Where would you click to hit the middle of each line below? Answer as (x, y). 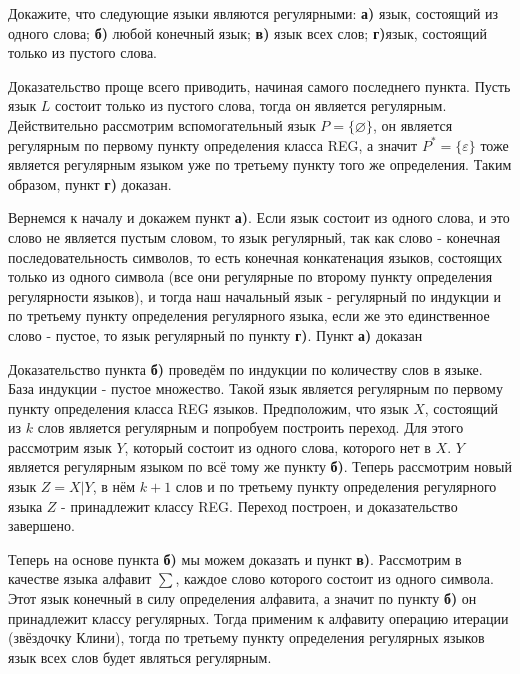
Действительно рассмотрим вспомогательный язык (162, 124)
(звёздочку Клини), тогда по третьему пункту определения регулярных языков (246, 637)
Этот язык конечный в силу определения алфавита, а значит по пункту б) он (242, 598)
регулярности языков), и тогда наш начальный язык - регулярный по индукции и (255, 295)
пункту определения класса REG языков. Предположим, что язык (208, 407)
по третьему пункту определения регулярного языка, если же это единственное (249, 315)
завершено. (41, 525)
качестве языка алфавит (80, 578)
